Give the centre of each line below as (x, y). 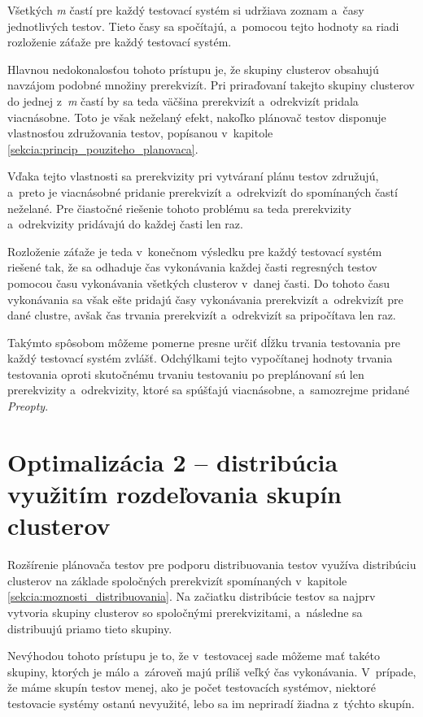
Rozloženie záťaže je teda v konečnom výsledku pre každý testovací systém (195, 251)
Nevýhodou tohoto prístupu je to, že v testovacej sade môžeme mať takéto (194, 656)
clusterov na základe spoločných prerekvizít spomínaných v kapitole (177, 580)
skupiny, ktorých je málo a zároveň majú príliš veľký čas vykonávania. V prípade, (212, 671)
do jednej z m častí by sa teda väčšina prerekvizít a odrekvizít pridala (183, 100)
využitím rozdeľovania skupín (174, 494)
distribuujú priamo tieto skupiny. (90, 628)
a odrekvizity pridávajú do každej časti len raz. (125, 224)
